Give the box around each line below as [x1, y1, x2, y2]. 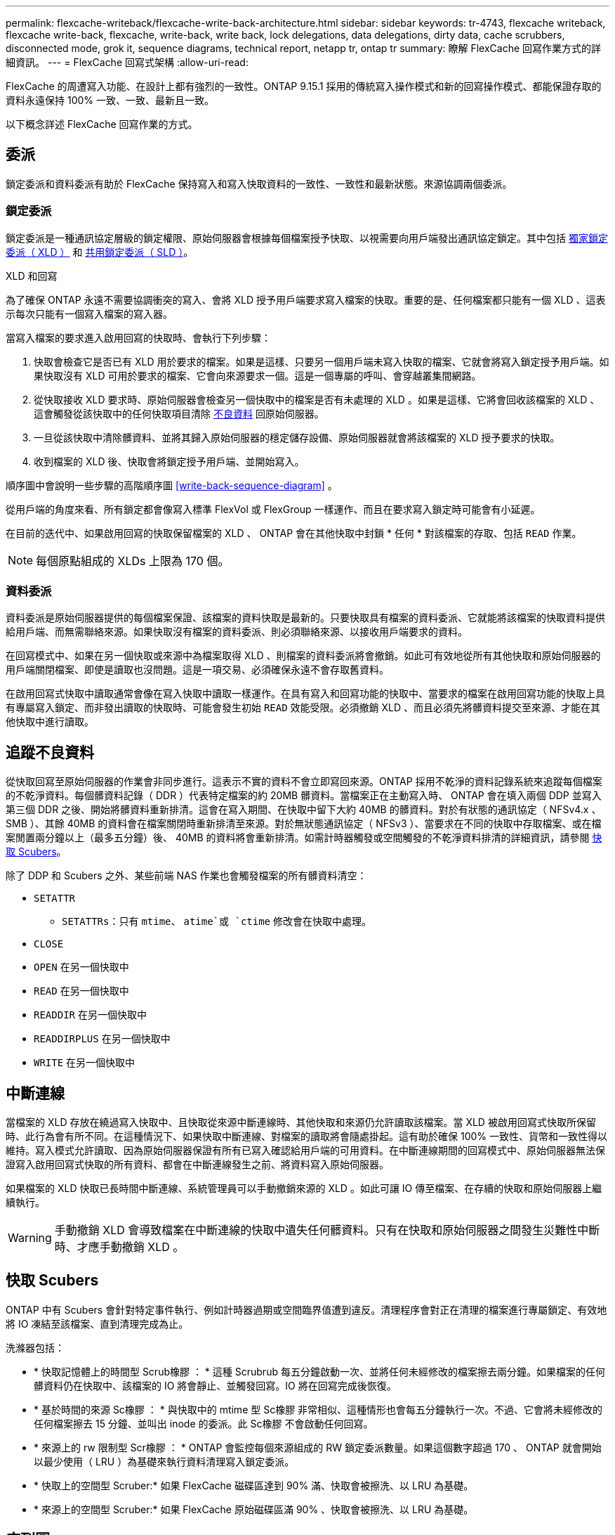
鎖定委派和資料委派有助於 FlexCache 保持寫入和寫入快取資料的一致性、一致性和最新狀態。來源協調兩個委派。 [6, 177, 512, 190]
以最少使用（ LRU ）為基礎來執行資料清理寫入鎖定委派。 [34, 1455, 295, 1468]
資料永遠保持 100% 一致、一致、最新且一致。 [6, 94, 214, 106]
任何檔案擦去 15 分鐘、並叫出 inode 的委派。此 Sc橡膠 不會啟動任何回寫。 [34, 1417, 373, 1430]
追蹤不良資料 [6, 743, 94, 761]
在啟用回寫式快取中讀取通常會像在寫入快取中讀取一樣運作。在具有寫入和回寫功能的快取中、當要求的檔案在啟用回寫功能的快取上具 [6, 687, 605, 700]
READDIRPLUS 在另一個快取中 [34, 1032, 171, 1045]
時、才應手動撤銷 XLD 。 [54, 1240, 185, 1255]
